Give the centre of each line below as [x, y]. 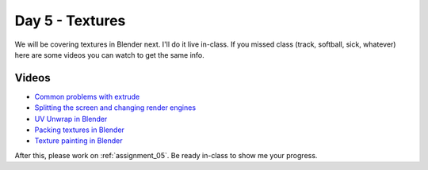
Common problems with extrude [87, 96]
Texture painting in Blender [78, 141]
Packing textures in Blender [79, 130]
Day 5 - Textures [70, 21]
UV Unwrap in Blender [71, 119]
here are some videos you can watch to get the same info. [110, 55]
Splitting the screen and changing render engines [115, 108]
